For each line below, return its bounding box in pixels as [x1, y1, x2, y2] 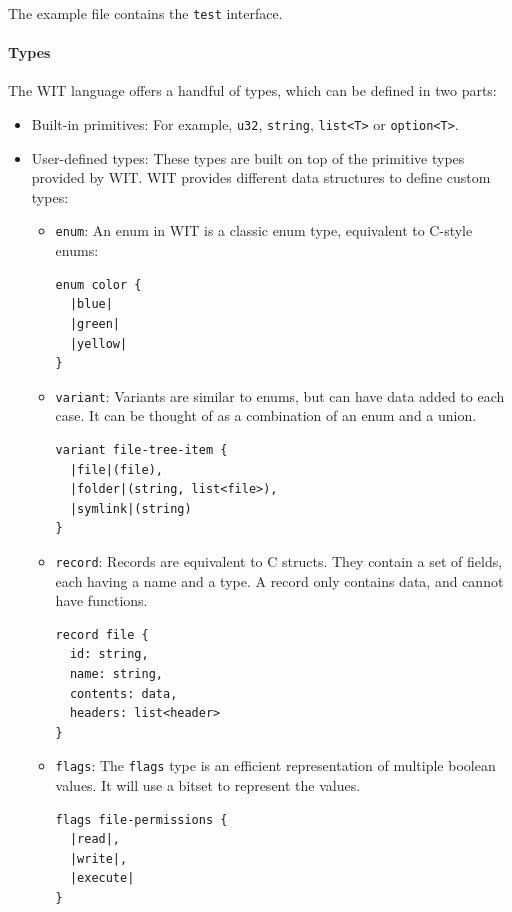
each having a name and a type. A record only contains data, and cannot [55, 570, 504, 591]
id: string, [69, 647, 149, 662]
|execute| [69, 871, 135, 886]
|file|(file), [69, 462, 163, 477]
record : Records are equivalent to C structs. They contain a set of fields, [55, 550, 503, 571]
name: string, [69, 666, 163, 681]
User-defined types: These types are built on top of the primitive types [31, 147, 465, 168]
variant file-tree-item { [55, 442, 228, 457]
